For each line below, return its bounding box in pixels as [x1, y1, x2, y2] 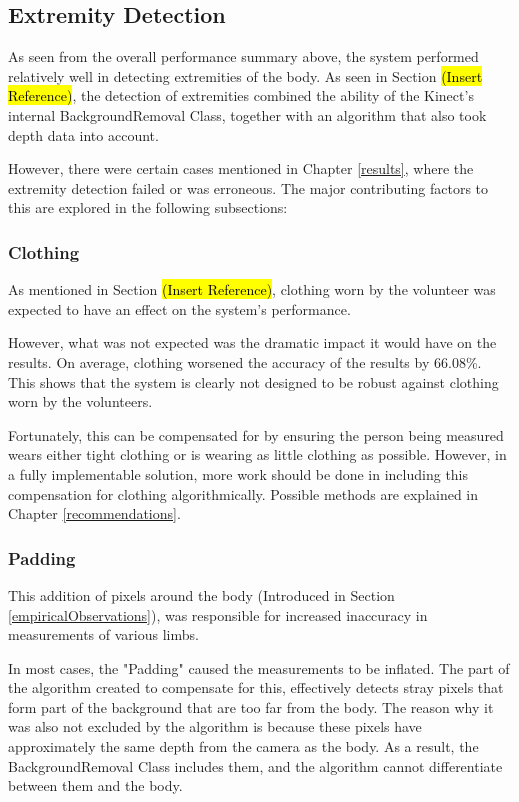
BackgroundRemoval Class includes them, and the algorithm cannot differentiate [8, 755, 503, 776]
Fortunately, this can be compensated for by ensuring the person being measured [8, 424, 504, 445]
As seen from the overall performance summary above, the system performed [8, 46, 479, 67]
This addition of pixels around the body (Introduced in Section [8, 584, 395, 605]
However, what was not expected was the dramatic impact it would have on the [8, 332, 497, 353]
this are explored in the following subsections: [8, 197, 288, 218]
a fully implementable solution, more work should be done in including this [8, 463, 469, 484]
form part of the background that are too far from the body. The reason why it [8, 696, 494, 717]
